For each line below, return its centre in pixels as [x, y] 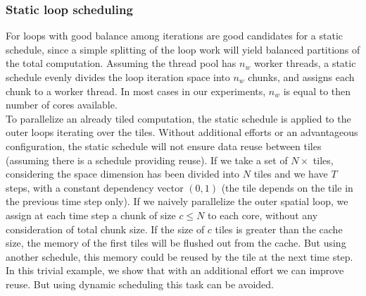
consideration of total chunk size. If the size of [105, 229]
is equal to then [317, 91]
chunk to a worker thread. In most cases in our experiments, [136, 91]
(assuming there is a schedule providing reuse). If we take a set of [147, 160]
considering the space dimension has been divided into [123, 174]
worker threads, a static [305, 63]
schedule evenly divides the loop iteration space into [118, 77]
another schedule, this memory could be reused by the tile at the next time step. [179, 256]
